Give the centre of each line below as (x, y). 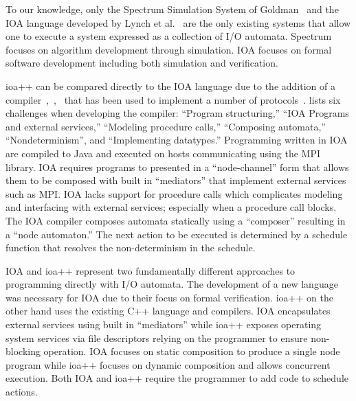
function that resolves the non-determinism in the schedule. (131, 248)
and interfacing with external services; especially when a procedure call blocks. (171, 207)
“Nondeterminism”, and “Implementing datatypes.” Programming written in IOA (177, 140)
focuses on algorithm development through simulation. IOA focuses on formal (169, 49)
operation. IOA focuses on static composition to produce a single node (192, 351)
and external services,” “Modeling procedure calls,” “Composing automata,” (166, 126)
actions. (22, 392)
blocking (23, 351)
